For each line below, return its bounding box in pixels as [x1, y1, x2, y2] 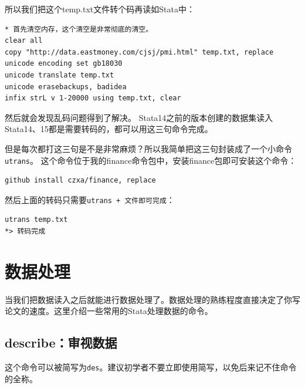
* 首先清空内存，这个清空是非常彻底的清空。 [5, 25, 153, 33]
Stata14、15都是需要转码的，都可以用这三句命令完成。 [5, 123, 213, 135]
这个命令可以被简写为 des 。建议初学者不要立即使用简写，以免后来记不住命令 [5, 361, 297, 373]
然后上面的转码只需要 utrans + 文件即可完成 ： [5, 193, 175, 205]
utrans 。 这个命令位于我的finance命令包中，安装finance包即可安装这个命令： [5, 154, 297, 166]
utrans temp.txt [5, 215, 68, 224]
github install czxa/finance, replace [5, 176, 156, 185]
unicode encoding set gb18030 [5, 59, 123, 68]
